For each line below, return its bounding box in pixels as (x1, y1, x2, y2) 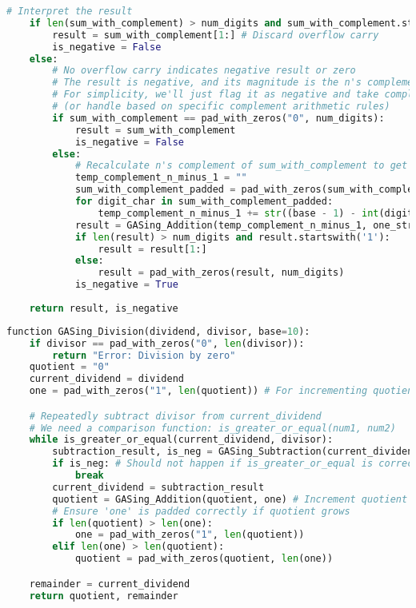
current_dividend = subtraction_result (52, 481, 265, 493)
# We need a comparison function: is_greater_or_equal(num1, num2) (29, 422, 396, 434)
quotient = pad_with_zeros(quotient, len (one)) (74, 553, 334, 565)
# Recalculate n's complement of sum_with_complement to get (74, 160, 408, 172)
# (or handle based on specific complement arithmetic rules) (52, 101, 390, 112)
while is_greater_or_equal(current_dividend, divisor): (29, 434, 334, 446)
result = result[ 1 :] (98, 243, 207, 255)
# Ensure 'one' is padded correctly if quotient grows (52, 505, 350, 517)
